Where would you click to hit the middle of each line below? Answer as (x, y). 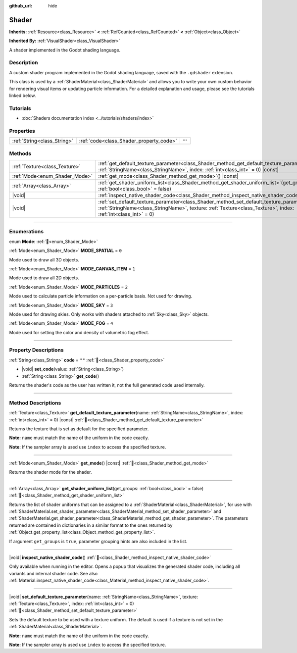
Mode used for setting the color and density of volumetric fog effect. (79, 332)
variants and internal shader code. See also (53, 573)
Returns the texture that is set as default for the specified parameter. (79, 429)
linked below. (23, 96)
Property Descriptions (36, 350)
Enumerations (26, 232)
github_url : (21, 6)
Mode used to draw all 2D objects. (44, 278)
